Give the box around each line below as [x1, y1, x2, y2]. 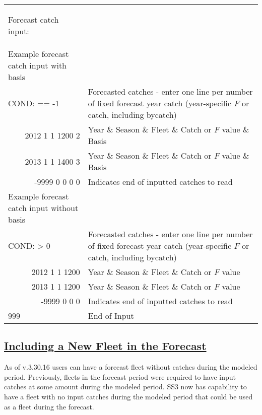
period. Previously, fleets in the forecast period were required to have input [4, 371, 236, 382]
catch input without [8, 202, 79, 214]
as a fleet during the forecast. [4, 401, 94, 411]
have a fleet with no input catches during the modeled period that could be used [4, 391, 253, 401]
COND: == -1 [8, 97, 59, 109]
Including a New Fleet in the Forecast [4, 338, 207, 354]
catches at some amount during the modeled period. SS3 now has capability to [4, 381, 247, 392]
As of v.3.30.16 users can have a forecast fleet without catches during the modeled [4, 362, 257, 372]
